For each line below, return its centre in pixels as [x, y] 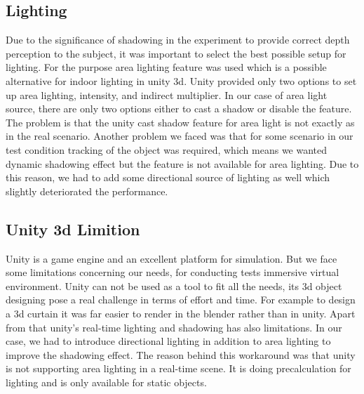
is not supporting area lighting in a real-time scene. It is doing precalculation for [178, 368]
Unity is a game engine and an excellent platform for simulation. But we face [171, 258]
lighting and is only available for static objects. [106, 382]
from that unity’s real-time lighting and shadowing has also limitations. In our [174, 327]
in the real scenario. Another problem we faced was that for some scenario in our [180, 136]
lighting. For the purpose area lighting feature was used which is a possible [166, 67]
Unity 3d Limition [73, 229]
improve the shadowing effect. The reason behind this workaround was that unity [181, 354]
